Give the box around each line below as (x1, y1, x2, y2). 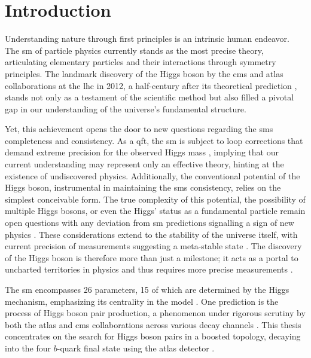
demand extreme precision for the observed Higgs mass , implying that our (5, 146, 279, 158)
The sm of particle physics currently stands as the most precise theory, (5, 44, 264, 56)
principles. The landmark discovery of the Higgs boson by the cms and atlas (5, 67, 283, 79)
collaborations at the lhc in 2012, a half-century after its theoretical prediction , (5, 79, 297, 91)
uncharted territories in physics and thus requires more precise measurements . (5, 263, 293, 276)
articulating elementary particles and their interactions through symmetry (5, 56, 276, 68)
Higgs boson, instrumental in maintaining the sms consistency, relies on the (5, 181, 281, 194)
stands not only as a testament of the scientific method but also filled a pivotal (5, 91, 294, 103)
